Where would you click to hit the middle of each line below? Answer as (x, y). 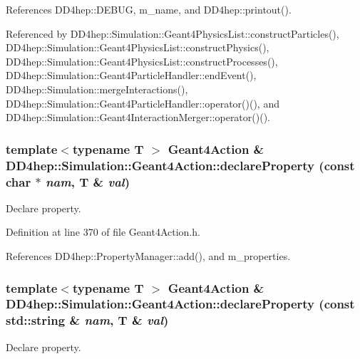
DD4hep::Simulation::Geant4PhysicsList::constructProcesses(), (142, 61)
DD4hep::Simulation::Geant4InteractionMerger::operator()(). (138, 117)
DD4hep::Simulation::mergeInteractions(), (97, 89)
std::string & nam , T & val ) (87, 320)
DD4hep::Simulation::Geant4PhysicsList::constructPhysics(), (138, 47)
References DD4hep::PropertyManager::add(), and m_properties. (148, 256)
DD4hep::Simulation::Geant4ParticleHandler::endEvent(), (131, 75)
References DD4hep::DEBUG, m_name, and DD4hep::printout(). (149, 9)
